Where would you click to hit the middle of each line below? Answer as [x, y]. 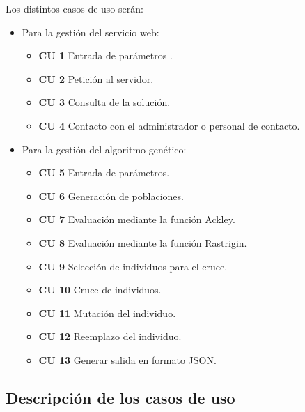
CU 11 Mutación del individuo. [107, 313]
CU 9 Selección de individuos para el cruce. [133, 266]
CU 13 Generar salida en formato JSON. [127, 359]
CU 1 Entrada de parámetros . [105, 55]
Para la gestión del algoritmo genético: [104, 149]
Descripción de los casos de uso [120, 397]
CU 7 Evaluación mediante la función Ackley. [137, 219]
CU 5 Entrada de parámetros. [104, 173]
